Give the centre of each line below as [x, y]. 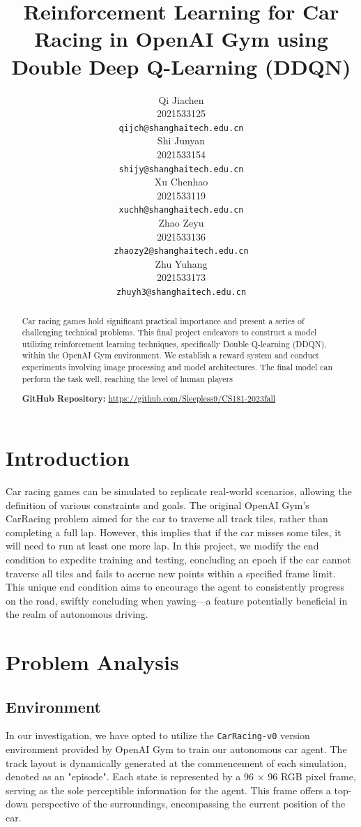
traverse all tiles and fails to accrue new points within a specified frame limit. [171, 573]
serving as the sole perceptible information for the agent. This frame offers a [168, 790]
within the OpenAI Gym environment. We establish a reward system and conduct [170, 355]
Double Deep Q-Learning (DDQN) [181, 66]
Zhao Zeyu [181, 223]
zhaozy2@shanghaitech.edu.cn [181, 251]
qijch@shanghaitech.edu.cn [181, 128]
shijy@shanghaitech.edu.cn [181, 169]
